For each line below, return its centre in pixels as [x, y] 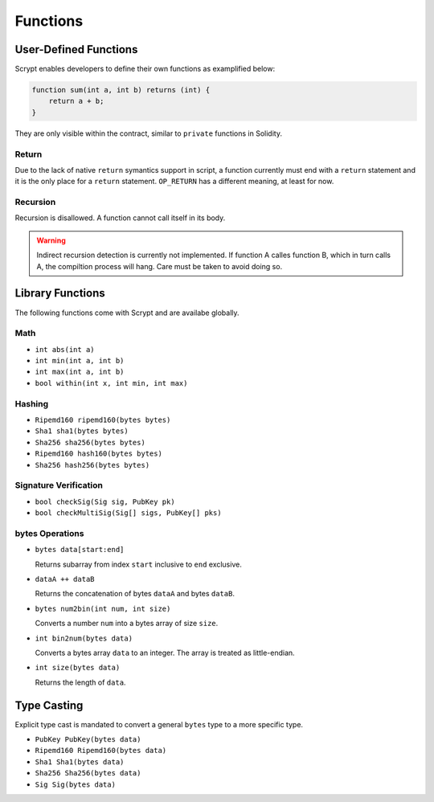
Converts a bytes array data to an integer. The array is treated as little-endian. [165, 653]
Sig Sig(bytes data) [76, 784]
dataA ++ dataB [65, 579]
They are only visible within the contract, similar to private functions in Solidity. [149, 133]
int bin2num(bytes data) [84, 638]
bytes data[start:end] [80, 550]
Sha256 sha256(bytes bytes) [90, 442]
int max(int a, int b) [80, 372]
